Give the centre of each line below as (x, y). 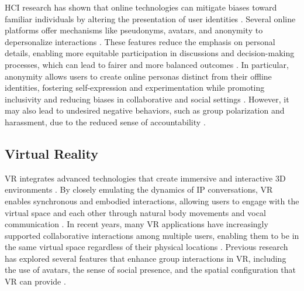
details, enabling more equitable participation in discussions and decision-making (150, 53)
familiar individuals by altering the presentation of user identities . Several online (150, 18)
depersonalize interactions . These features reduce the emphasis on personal (140, 41)
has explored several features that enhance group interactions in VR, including (146, 258)
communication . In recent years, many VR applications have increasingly (137, 224)
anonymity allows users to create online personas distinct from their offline (138, 76)
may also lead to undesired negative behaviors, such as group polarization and (145, 110)
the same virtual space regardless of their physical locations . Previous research (146, 247)
